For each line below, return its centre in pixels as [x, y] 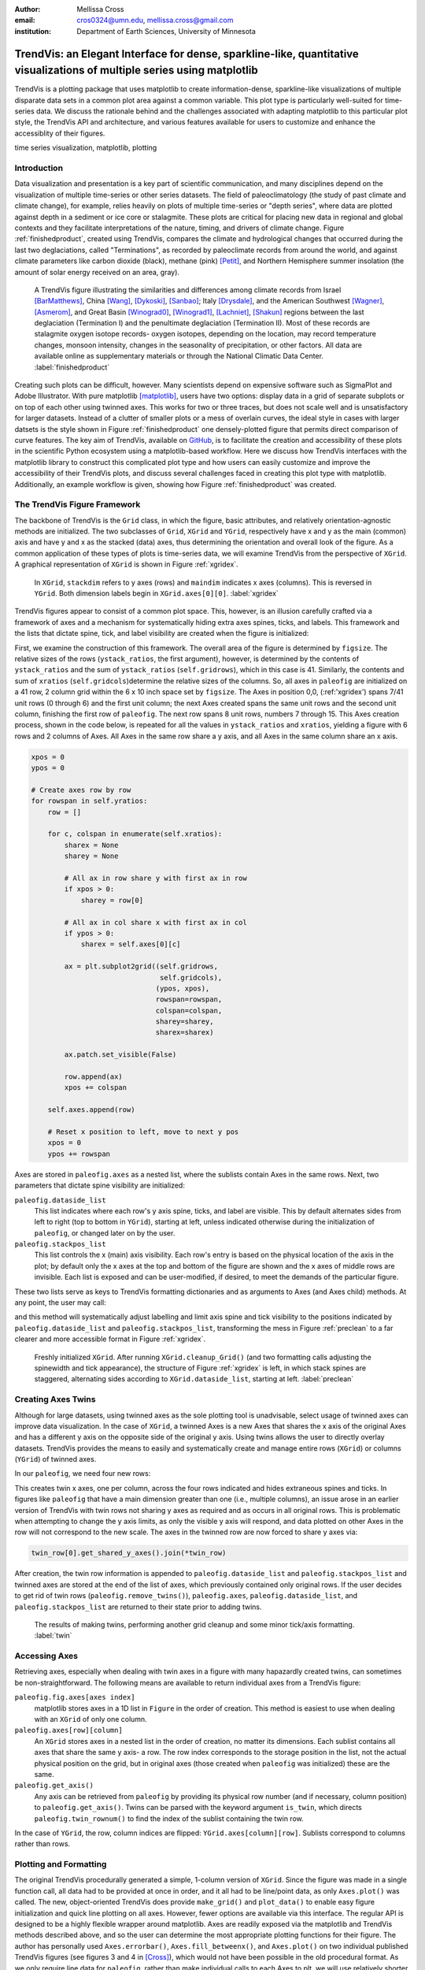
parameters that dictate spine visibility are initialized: [100, 1185]
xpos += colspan [96, 1088]
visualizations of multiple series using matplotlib [137, 71]
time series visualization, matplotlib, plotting [86, 148]
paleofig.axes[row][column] [69, 1730]
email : [25, 20]
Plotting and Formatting [61, 1864]
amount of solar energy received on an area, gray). [97, 272]
